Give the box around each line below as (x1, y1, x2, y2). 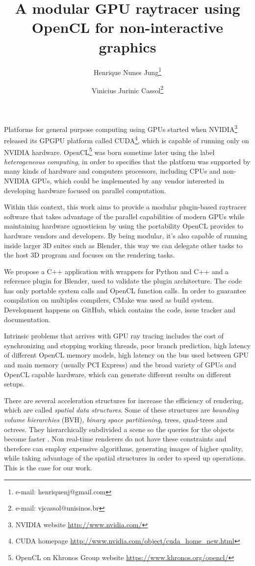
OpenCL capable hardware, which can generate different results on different (4, 369, 231, 379)
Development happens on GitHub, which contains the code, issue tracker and (4, 305, 236, 315)
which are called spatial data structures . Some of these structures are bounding (4, 405, 239, 415)
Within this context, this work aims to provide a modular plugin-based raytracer (4, 202, 247, 212)
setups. (4, 379, 25, 389)
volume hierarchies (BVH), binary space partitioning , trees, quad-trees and (4, 414, 228, 424)
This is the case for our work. (4, 462, 92, 472)
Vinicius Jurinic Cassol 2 (92, 83, 163, 95)
